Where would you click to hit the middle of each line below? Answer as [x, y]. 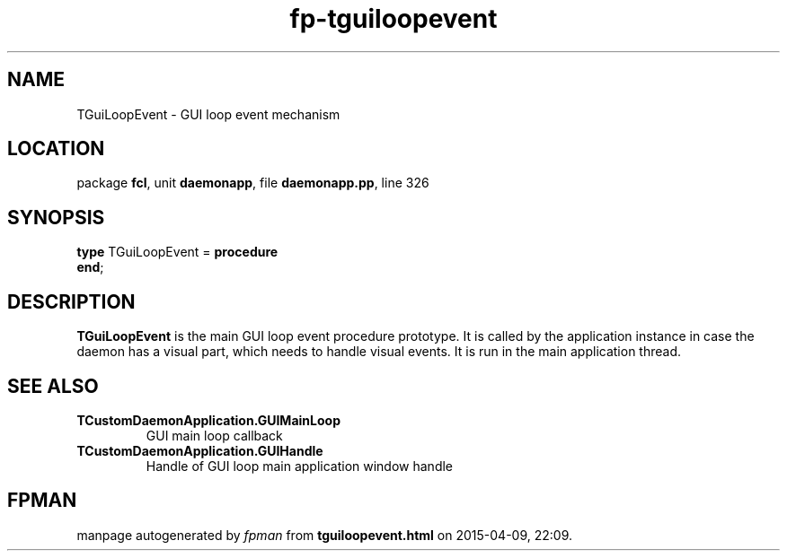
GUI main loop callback [214, 435]
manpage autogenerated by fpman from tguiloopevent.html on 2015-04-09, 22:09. [325, 535]
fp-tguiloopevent [393, 19]
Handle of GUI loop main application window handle [300, 466]
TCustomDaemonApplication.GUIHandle [200, 450]
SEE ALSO [53, 386]
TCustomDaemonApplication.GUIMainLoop [208, 420]
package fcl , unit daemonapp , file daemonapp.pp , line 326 [253, 183]
